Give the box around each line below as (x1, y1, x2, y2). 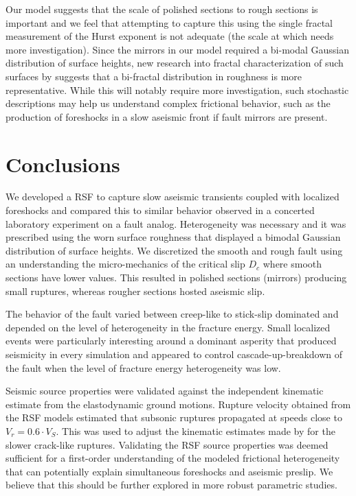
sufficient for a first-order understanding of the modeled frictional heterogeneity (5, 451, 340, 465)
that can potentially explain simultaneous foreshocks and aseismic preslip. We (5, 464, 333, 478)
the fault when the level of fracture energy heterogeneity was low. (5, 360, 281, 375)
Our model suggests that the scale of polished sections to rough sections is (5, 2, 318, 16)
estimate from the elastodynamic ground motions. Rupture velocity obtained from (5, 397, 351, 411)
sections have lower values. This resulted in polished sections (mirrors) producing (5, 270, 347, 285)
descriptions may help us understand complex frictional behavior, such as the (5, 96, 331, 110)
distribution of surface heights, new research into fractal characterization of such (5, 56, 344, 70)
